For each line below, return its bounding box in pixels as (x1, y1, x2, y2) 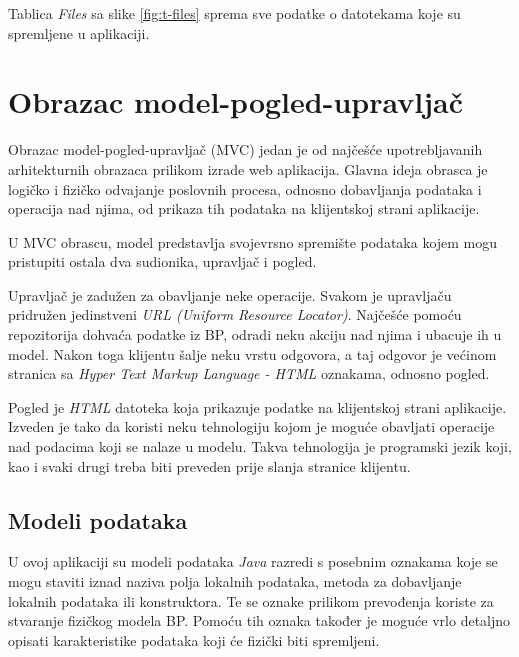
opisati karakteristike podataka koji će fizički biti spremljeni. (8, 629, 380, 650)
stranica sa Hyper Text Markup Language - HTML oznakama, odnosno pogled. (8, 363, 490, 384)
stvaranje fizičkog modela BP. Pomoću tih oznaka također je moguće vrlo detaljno (8, 610, 511, 631)
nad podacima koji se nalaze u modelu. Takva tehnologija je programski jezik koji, (8, 436, 512, 457)
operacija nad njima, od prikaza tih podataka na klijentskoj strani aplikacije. (8, 198, 480, 219)
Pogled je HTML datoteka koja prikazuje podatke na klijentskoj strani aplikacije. (8, 396, 507, 417)
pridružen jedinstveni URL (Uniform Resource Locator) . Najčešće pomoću (8, 304, 462, 325)
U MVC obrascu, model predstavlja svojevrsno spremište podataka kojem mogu (8, 231, 498, 252)
